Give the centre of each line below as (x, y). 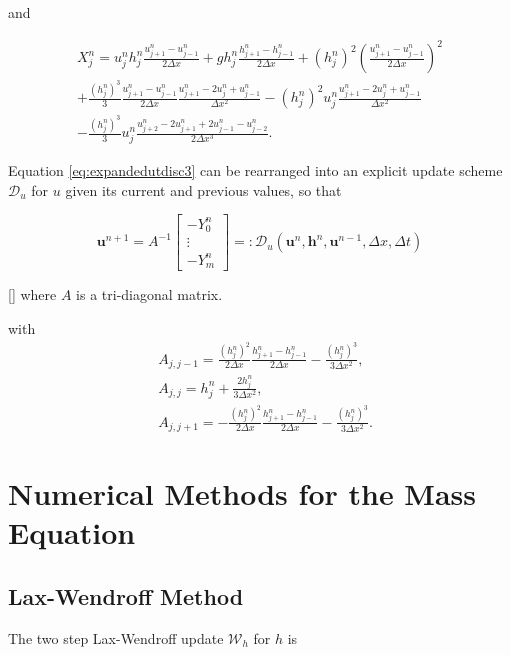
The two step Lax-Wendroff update (116, 637)
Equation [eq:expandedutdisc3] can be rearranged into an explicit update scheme (255, 170)
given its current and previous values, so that (203, 189)
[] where (32, 294)
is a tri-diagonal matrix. (149, 294)
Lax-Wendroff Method (126, 595)
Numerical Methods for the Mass (242, 493)
